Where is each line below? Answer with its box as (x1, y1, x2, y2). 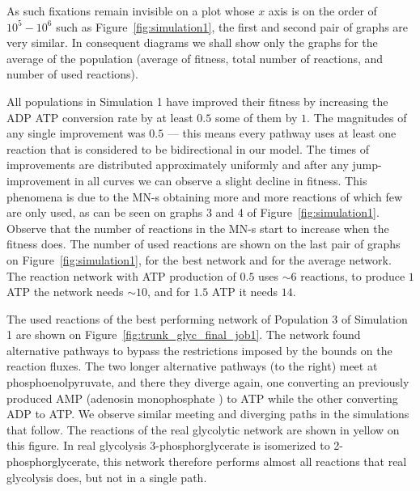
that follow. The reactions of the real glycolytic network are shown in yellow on (6, 421, 400, 438)
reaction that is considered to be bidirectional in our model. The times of (6, 140, 369, 157)
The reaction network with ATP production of (6, 267, 236, 284)
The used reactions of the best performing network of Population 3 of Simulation (6, 310, 408, 327)
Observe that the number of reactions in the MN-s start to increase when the (6, 219, 389, 236)
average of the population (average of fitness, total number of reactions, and (6, 49, 384, 66)
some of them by (214, 108, 298, 125)
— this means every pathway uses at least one (167, 125, 397, 142)
